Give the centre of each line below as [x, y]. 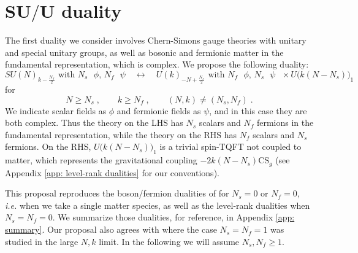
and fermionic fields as [159, 110]
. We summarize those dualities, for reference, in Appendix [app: [173, 217]
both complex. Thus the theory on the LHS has [94, 123]
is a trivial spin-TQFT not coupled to [230, 146]
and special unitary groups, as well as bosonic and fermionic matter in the [144, 52]
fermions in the [285, 123]
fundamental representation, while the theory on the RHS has [121, 134]
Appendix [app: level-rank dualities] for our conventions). [112, 172]
